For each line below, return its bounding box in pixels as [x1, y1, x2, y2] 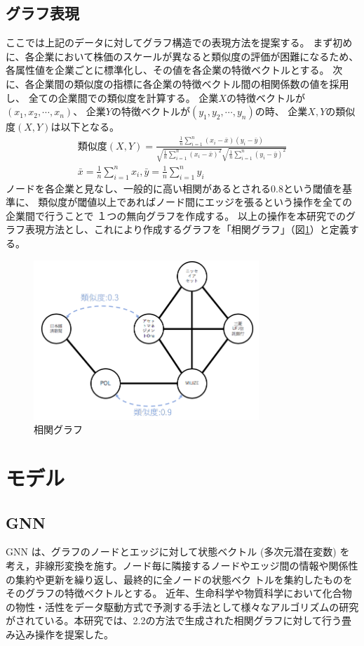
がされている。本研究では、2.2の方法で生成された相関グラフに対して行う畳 [6, 613, 352, 628]
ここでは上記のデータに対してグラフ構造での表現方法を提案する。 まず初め [6, 35, 353, 50]
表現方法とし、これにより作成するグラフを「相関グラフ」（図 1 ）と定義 [25, 222, 349, 237]
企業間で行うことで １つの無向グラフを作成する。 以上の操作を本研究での [6, 208, 346, 223]
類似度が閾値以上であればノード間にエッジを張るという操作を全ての [38, 195, 353, 209]
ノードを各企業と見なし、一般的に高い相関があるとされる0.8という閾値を [6, 180, 342, 195]
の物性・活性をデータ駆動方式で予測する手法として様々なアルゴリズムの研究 [6, 599, 359, 614]
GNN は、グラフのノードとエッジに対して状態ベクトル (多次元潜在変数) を [6, 544, 350, 559]
